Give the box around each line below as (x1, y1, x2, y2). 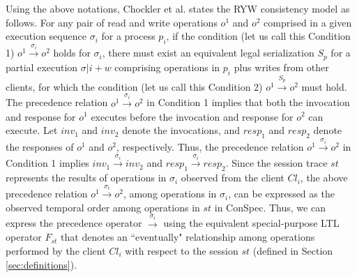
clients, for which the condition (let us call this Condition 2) (6, 79, 263, 93)
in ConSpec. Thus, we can (214, 200, 326, 214)
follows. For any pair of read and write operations (6, 15, 218, 29)
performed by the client (6, 244, 106, 257)
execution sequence (6, 29, 86, 43)
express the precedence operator (6, 216, 142, 230)
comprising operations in (114, 59, 220, 74)
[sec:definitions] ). (6, 257, 77, 271)
